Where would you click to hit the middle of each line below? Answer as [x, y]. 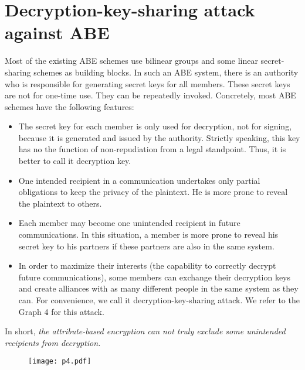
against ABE [57, 32]
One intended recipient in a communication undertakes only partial [139, 180]
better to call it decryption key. [75, 161]
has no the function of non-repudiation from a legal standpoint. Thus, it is [152, 149]
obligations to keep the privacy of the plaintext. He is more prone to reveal [153, 192]
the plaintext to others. [60, 203]
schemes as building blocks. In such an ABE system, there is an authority [166, 72]
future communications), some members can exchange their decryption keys [154, 277]
